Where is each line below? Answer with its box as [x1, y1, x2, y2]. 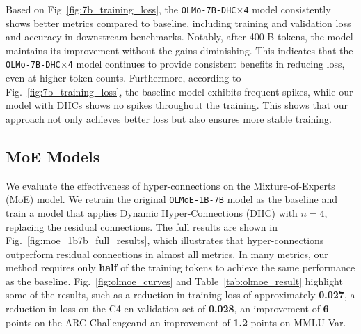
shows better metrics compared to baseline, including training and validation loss [6, 15, 351, 30]
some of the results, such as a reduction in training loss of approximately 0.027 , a [6, 287, 355, 302]
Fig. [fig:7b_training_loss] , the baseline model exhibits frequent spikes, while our [6, 84, 353, 98]
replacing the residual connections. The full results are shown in [6, 219, 278, 234]
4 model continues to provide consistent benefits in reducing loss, [67, 56, 345, 71]
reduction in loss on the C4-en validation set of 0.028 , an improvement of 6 [6, 301, 329, 316]
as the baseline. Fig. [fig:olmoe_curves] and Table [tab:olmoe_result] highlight [6, 273, 343, 288]
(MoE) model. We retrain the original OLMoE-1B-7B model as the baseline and [6, 192, 338, 206]
